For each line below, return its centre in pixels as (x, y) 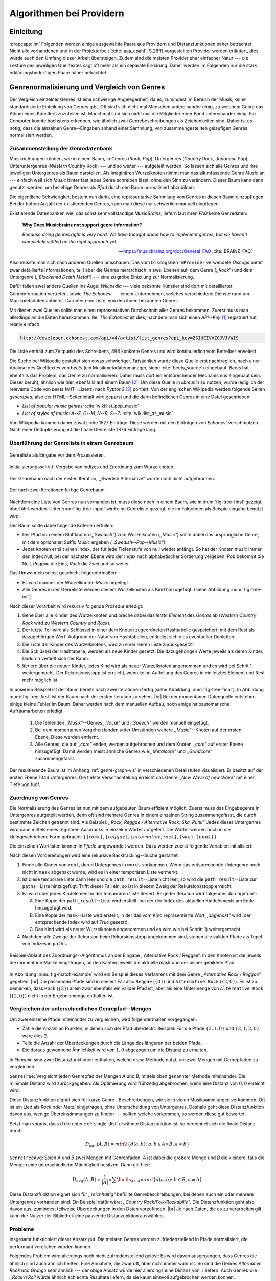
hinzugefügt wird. (54, 908)
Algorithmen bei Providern (67, 13)
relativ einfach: (25, 324)
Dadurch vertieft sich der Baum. (56, 658)
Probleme (22, 1229)
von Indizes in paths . (45, 944)
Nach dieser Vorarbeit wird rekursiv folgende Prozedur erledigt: (76, 606)
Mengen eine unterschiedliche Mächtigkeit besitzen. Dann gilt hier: (80, 1165)
